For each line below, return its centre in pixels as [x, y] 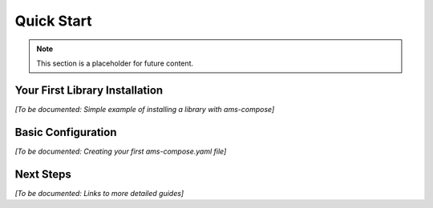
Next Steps [43, 174]
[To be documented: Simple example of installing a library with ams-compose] [145, 109]
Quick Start [53, 21]
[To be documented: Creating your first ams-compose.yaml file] [121, 151]
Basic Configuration [66, 132]
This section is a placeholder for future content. [115, 63]
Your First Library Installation [89, 90]
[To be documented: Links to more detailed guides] [99, 193]
